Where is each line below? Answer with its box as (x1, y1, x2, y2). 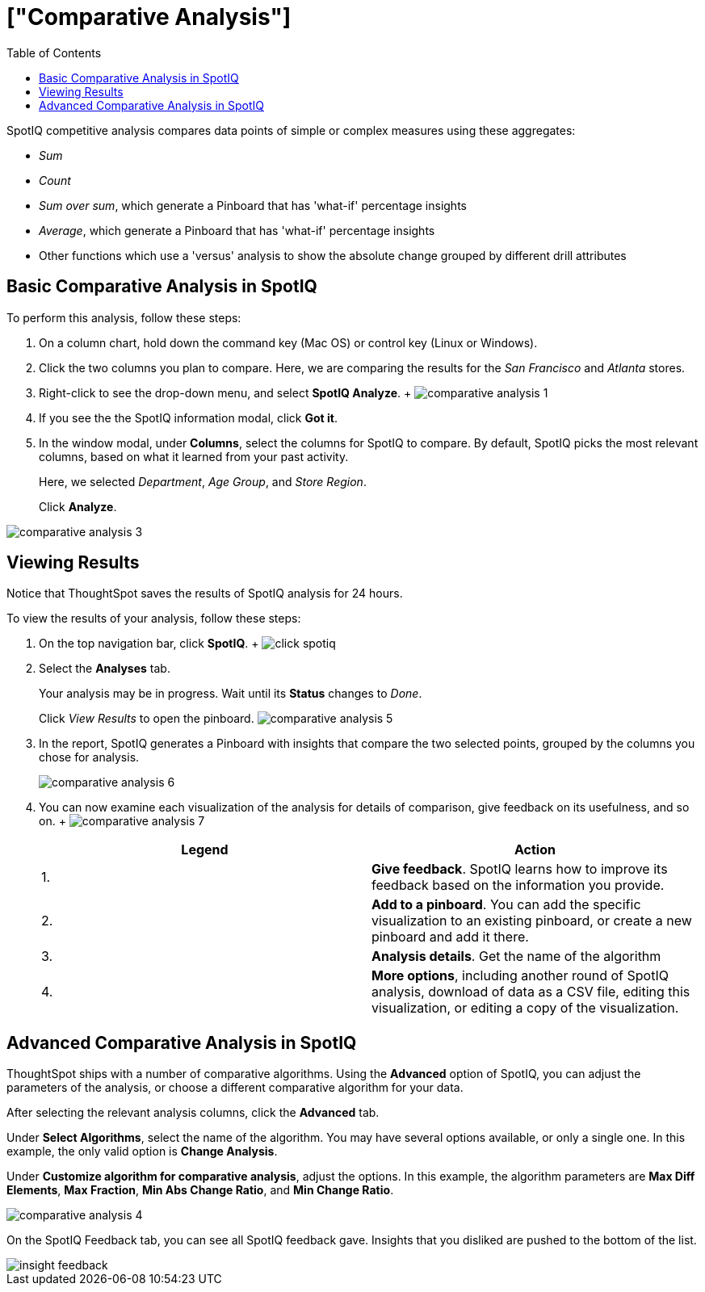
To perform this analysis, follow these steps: (6, 310, 241, 325)
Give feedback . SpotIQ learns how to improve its (371, 861, 668, 878)
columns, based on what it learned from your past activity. (39, 449, 349, 464)
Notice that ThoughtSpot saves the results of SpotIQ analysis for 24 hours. (6, 586, 403, 601)
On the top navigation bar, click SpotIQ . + (39, 636, 259, 651)
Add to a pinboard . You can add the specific (371, 896, 641, 913)
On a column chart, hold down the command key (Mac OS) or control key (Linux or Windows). (39, 335, 538, 350)
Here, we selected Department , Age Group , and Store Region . (39, 474, 367, 489)
